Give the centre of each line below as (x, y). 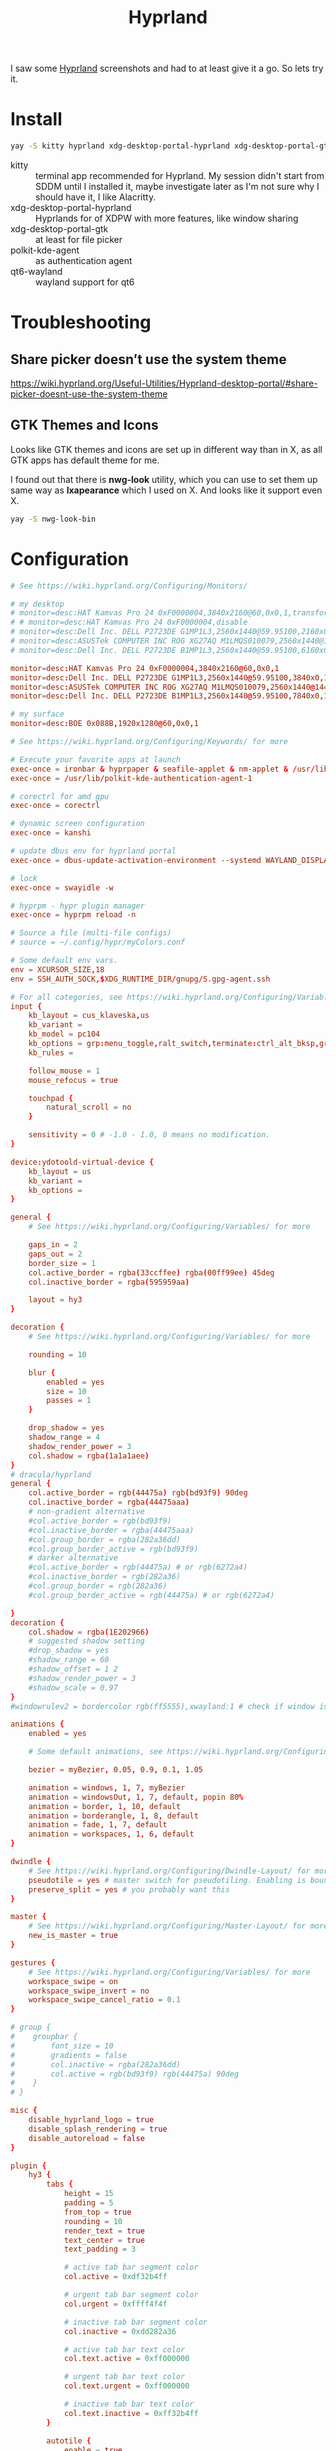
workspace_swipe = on (73, 1981)
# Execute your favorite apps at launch (96, 759)
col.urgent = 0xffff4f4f (115, 2304)
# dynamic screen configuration (77, 824)
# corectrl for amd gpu (60, 796)
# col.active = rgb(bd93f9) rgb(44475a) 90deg (125, 2074)
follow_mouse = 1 (64, 1071)
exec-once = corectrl (55, 806)
